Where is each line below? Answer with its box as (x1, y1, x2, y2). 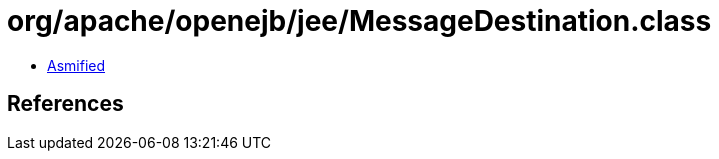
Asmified (47, 56, 106, 74)
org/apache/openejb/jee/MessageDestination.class (7, 4, 712, 38)
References (7, 91, 124, 117)
